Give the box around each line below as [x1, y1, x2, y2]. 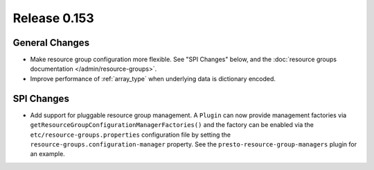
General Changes [12, 37, 90, 49]
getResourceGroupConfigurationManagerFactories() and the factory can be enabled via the [30, 121, 314, 129]
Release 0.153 [12, 10, 94, 26]
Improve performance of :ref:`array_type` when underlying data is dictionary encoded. [30, 74, 276, 83]
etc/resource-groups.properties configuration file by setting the [30, 130, 231, 139]
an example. [30, 150, 65, 158]
